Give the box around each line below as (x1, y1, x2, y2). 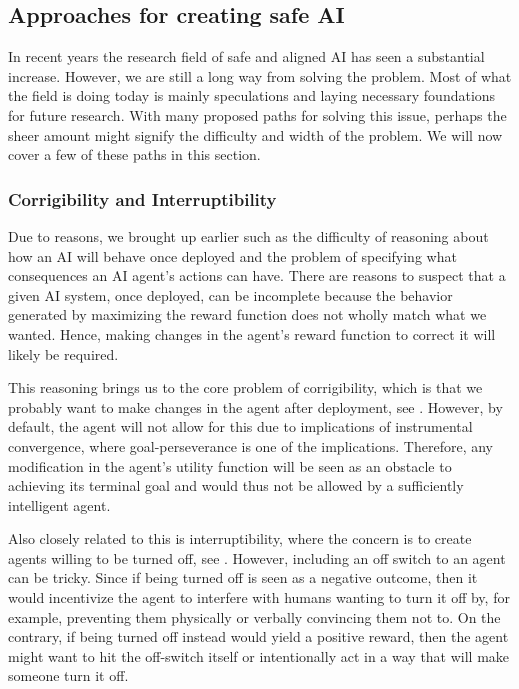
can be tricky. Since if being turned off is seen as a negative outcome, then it (8, 567, 478, 588)
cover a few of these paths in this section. (8, 144, 261, 165)
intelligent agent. (8, 494, 111, 515)
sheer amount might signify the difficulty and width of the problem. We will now (8, 124, 503, 145)
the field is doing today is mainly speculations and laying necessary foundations (8, 85, 496, 106)
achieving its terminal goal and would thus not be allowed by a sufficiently (8, 475, 464, 496)
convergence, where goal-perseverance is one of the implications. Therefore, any (8, 435, 493, 456)
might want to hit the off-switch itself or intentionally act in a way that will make (8, 645, 510, 666)
